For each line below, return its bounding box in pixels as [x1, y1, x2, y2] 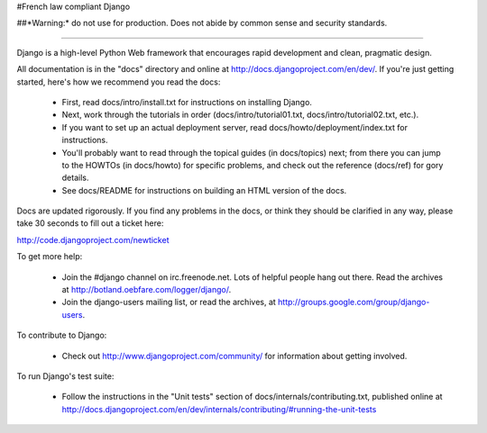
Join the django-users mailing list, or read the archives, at [61, 297, 277, 308]
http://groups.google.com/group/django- [278, 297, 430, 308]
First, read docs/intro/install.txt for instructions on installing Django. [61, 96, 313, 107]
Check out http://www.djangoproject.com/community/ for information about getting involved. [61, 350, 408, 361]
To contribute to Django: [16, 329, 107, 341]
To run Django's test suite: [16, 370, 115, 382]
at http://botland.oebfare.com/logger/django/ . [61, 284, 232, 295]
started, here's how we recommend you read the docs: [16, 77, 221, 87]
